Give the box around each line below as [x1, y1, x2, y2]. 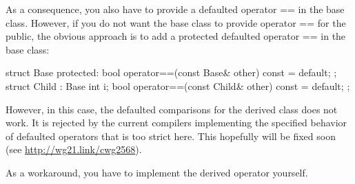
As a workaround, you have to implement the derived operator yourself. [6, 165, 308, 179]
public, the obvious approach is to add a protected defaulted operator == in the [6, 29, 346, 43]
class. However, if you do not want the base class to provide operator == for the [6, 15, 346, 30]
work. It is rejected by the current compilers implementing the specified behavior [6, 115, 347, 130]
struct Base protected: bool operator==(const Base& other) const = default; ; [6, 65, 337, 80]
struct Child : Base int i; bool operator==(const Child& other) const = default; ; [6, 78, 350, 93]
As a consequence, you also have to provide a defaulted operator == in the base [6, 2, 345, 16]
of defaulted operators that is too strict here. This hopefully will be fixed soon [6, 128, 336, 143]
